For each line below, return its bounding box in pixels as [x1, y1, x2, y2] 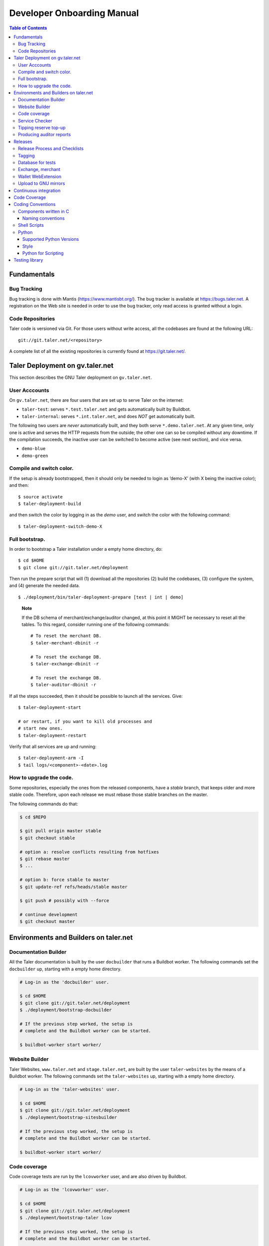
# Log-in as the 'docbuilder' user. [19, 979, 110, 985]
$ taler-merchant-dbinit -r [30, 640, 99, 645]
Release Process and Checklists [18, 146, 84, 152]
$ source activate [18, 494, 63, 499]
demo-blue [21, 446, 46, 452]
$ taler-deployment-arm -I [18, 755, 84, 761]
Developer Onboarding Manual [9, 7, 139, 18]
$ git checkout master [19, 919, 75, 925]
